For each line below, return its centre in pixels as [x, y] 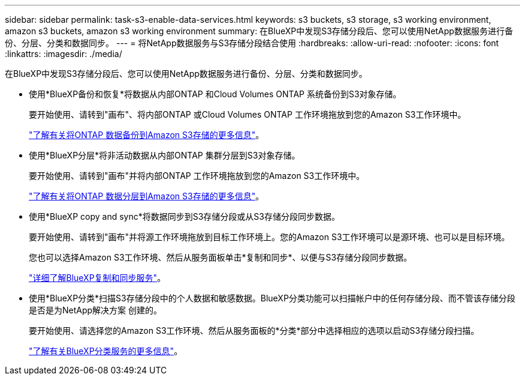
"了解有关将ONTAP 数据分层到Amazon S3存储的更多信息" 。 [147, 196]
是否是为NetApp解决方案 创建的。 [96, 310]
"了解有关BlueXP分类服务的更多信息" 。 [106, 351]
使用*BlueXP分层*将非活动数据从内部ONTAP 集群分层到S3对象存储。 [165, 155]
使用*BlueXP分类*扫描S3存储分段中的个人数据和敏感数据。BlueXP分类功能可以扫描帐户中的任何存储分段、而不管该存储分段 [272, 298]
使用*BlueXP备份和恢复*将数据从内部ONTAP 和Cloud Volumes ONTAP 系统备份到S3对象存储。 [215, 94]
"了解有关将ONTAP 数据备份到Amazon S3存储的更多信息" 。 [147, 135]
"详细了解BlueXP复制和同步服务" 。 [97, 278]
